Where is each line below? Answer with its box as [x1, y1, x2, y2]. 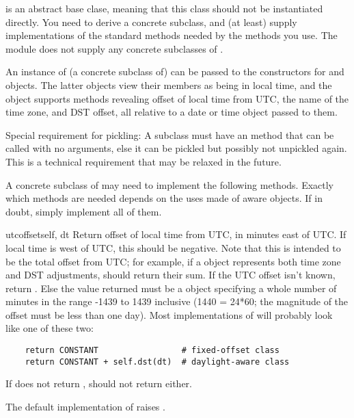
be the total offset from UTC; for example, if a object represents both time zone [5, 254, 341, 268]
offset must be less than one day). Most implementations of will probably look [5, 307, 333, 322]
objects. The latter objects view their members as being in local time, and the [5, 77, 332, 92]
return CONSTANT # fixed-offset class [25, 345, 280, 356]
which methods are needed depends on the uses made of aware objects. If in [5, 191, 323, 205]
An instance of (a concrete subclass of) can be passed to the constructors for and [5, 64, 344, 79]
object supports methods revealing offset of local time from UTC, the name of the [5, 91, 349, 105]
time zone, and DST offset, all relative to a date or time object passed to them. [5, 105, 338, 119]
